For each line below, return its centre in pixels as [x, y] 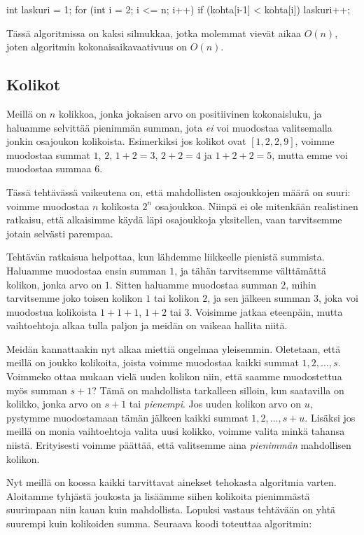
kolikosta [120, 206]
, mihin [301, 284]
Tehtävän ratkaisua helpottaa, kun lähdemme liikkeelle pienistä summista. [166, 257]
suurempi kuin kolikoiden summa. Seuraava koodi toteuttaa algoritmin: [159, 523]
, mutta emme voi [310, 154]
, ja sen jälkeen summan [259, 298]
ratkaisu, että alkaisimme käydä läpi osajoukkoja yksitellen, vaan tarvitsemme [174, 220]
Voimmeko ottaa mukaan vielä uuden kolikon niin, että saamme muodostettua [174, 376]
